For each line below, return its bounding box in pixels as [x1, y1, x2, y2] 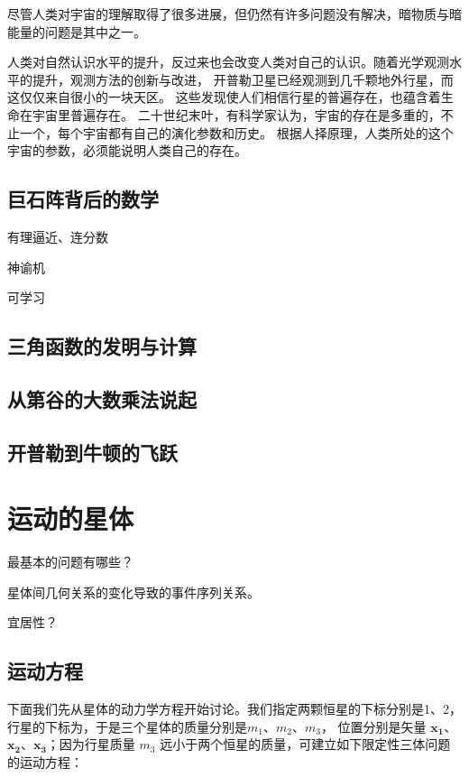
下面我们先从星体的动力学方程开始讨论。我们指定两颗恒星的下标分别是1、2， [7, 699, 462, 718]
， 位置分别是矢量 [320, 717, 427, 735]
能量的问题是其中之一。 [7, 22, 146, 41]
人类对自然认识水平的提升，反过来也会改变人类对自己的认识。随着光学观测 [7, 52, 449, 71]
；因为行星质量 [46, 735, 135, 754]
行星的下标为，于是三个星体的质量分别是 [7, 717, 247, 735]
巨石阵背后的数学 [7, 185, 159, 213]
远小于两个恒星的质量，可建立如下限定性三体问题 [160, 735, 451, 754]
